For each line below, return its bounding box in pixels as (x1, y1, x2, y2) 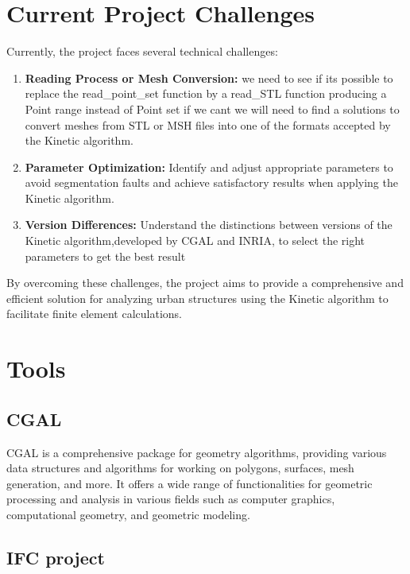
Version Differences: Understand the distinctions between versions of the (25, 216, 393, 233)
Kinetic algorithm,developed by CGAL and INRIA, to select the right (25, 232, 366, 249)
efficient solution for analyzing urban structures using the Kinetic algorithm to (6, 289, 389, 306)
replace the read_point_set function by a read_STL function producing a (25, 85, 387, 102)
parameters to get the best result (25, 247, 186, 264)
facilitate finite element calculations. (6, 305, 182, 322)
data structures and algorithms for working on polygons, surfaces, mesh (6, 460, 354, 476)
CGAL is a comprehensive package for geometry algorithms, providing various (6, 444, 387, 460)
